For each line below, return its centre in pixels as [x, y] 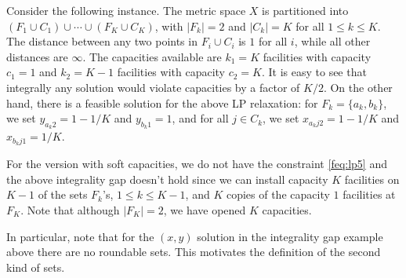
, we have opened [205, 210]
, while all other [332, 41]
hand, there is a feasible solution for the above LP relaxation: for [162, 102]
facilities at [369, 194]
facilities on [372, 179]
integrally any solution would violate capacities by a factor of [153, 87]
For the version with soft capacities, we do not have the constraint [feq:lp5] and [197, 164]
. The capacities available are [152, 56]
